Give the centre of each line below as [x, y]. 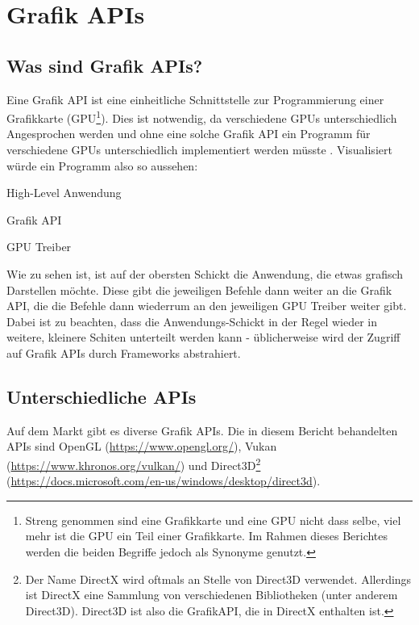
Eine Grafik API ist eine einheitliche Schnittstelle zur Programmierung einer [195, 99]
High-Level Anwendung [64, 193]
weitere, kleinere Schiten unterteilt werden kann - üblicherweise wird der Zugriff [203, 337]
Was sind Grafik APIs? [105, 65]
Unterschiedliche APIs [102, 396]
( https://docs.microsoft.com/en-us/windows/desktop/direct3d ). [164, 481]
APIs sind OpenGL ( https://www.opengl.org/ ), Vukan [142, 446]
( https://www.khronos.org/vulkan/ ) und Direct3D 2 [134, 464]
